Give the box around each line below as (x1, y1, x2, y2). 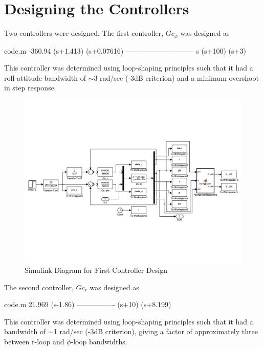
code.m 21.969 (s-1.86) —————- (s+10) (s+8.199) (4, 299, 171, 310)
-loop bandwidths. (71, 336, 127, 346)
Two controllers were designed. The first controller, (4, 28, 164, 38)
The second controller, (4, 282, 74, 292)
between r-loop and (4, 336, 64, 346)
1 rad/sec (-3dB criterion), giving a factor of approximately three (53, 326, 258, 337)
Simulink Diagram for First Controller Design (25, 264, 168, 275)
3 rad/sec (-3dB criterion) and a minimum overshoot (94, 72, 259, 83)
